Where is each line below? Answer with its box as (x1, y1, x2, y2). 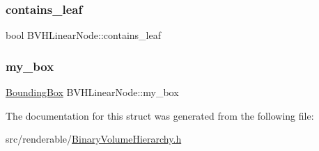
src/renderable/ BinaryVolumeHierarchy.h (6, 132, 182, 146)
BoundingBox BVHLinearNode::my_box (6, 85, 179, 100)
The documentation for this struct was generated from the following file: (6, 108, 314, 122)
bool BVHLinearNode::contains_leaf (6, 28, 161, 42)
